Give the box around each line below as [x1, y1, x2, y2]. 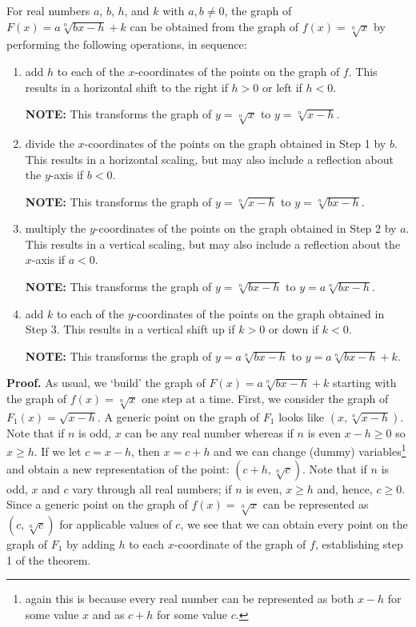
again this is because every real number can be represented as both [25, 590, 354, 607]
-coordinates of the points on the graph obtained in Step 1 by [84, 134, 386, 151]
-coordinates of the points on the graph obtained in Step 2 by [94, 220, 397, 237]
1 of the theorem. [6, 551, 91, 568]
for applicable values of [59, 516, 172, 532]
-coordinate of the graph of [174, 536, 306, 552]
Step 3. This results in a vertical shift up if [25, 321, 235, 337]
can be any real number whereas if [125, 424, 294, 441]
